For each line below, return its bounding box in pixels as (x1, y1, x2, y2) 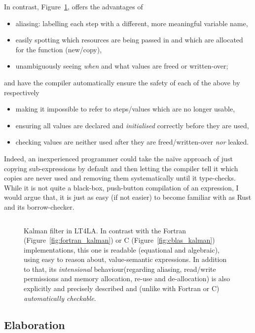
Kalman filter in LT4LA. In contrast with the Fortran (24, 225, 186, 235)
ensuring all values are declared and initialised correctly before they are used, (15, 120, 249, 130)
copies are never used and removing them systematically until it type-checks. (4, 173, 236, 183)
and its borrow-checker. (4, 201, 74, 212)
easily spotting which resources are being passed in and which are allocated (15, 35, 243, 45)
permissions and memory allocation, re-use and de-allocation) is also (24, 273, 230, 284)
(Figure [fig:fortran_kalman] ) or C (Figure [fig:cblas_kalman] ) (24, 235, 215, 245)
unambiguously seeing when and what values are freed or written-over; (15, 61, 228, 71)
